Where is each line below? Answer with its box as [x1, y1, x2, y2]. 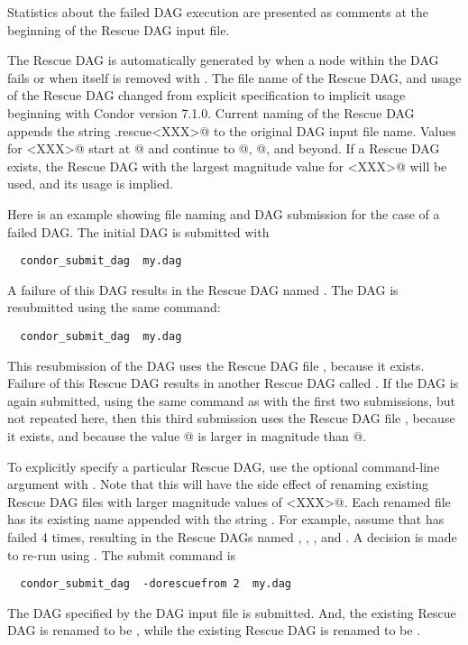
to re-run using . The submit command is [7, 545, 236, 564]
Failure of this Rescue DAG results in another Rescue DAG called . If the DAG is [7, 373, 459, 392]
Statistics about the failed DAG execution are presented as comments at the [7, 3, 428, 21]
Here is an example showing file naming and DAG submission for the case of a [7, 204, 440, 223]
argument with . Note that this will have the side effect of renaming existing [7, 475, 428, 493]
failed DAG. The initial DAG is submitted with [7, 222, 270, 241]
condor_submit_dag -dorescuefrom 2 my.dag [20, 577, 291, 591]
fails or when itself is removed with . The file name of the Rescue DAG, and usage [7, 68, 462, 87]
